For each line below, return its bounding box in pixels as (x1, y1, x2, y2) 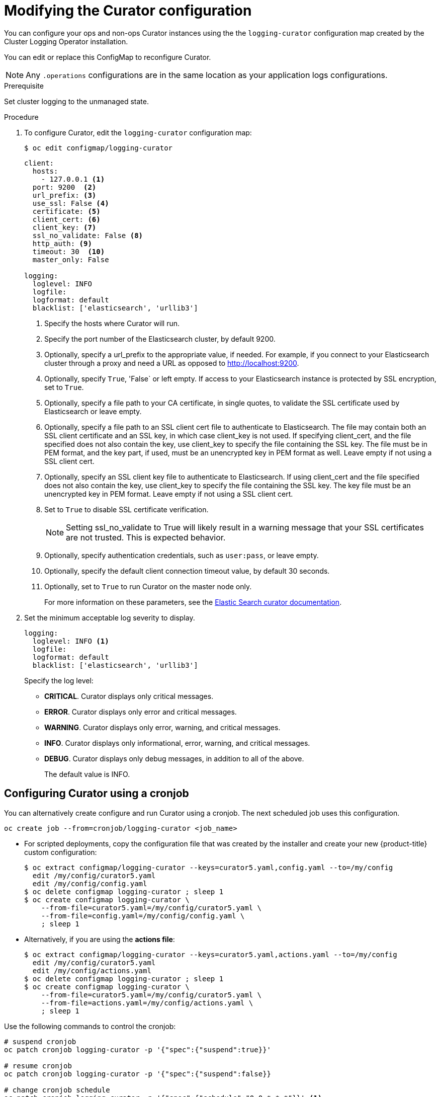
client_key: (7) (32, 223, 97, 231)
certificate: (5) (32, 207, 101, 215)
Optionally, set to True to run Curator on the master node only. (44, 582, 252, 591)
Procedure (4, 112, 39, 121)
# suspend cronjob (4, 1037, 76, 1046)
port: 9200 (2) (32, 183, 97, 191)
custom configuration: (24, 847, 97, 856)
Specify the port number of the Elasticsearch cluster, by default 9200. (44, 334, 276, 343)
